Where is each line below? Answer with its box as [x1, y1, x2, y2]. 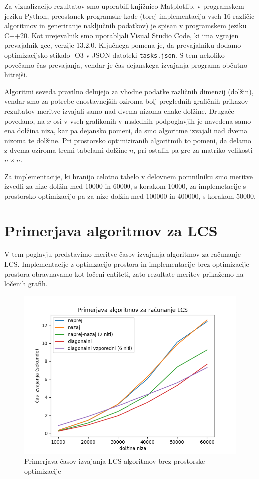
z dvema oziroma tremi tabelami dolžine [4, 145, 128, 155]
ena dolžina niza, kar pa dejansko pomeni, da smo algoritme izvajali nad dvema [4, 125, 248, 136]
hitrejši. [4, 69, 28, 80]
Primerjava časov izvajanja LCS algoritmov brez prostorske [24, 456, 205, 466]
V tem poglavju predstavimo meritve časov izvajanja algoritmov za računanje [4, 249, 241, 259]
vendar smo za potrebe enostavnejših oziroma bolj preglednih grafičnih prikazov [4, 96, 248, 106]
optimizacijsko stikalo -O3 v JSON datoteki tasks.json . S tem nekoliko [4, 49, 225, 60]
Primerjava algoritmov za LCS [4, 220, 218, 240]
